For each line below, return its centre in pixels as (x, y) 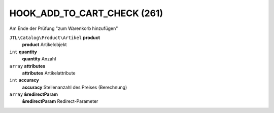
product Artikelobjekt (44, 45)
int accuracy (24, 80)
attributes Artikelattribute (49, 73)
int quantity (23, 52)
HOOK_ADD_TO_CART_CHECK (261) (86, 13)
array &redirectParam (34, 94)
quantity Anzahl (39, 59)
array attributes (27, 66)
